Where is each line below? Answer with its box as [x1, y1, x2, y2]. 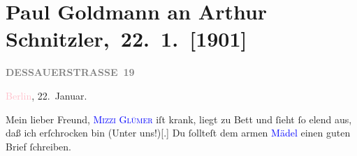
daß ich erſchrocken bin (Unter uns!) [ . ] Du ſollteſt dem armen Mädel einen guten [6, 125, 351, 140]
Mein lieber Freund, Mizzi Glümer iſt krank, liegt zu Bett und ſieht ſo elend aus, [6, 111, 352, 126]
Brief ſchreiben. [6, 139, 72, 153]
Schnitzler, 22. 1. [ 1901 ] [6, 24, 247, 53]
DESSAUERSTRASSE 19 [6, 65, 135, 79]
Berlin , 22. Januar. [6, 88, 87, 102]
